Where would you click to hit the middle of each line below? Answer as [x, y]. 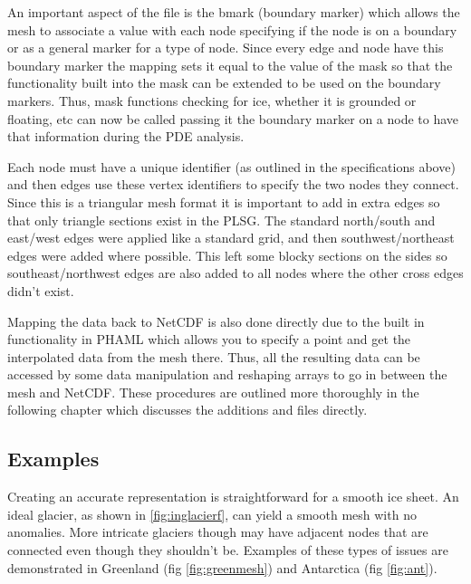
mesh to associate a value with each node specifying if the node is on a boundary [232, 29]
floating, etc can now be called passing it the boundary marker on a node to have [233, 118]
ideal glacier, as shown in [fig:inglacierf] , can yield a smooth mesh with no [212, 514]
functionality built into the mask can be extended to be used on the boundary [224, 83]
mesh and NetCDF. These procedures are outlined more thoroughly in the [213, 392]
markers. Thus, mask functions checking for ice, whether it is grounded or [212, 100]
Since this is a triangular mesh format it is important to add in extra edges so [224, 201]
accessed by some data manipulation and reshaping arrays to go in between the [227, 374]
